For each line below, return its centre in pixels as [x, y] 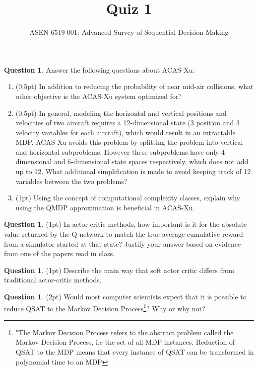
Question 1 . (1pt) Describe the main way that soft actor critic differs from [119, 270]
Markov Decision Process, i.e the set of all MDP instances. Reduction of [125, 342]
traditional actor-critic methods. [53, 280]
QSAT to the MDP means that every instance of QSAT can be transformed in [135, 352]
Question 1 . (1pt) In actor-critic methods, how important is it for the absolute [126, 224]
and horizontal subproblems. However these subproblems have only [117, 151]
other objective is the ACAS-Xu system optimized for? [99, 96]
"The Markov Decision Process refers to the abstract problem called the [125, 332]
